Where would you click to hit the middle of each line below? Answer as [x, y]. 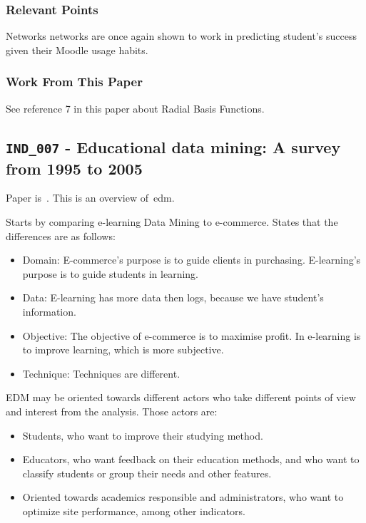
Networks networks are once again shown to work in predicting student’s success [181, 36]
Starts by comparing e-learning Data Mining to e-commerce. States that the [172, 221]
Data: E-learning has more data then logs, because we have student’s [173, 297]
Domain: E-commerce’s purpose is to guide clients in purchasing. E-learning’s [192, 260]
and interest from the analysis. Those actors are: [112, 411]
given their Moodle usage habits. [77, 50]
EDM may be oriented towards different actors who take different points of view [181, 397]
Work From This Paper [74, 82]
